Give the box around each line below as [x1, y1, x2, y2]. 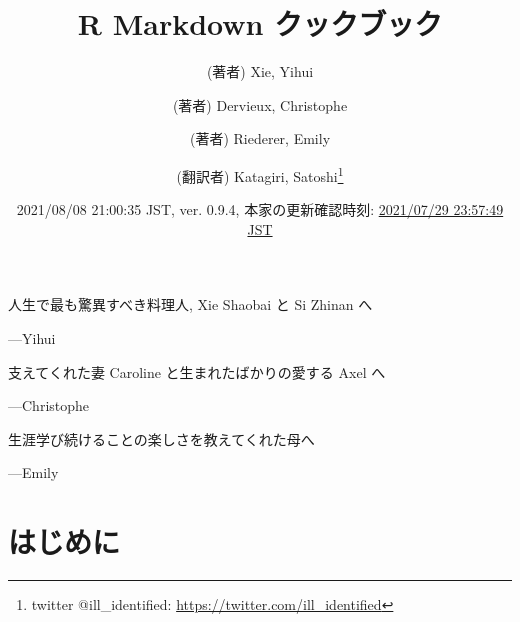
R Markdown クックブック [77, 3, 443, 44]
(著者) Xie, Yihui [206, 61, 314, 82]
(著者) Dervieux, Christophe [172, 94, 348, 115]
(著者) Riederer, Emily [189, 128, 331, 149]
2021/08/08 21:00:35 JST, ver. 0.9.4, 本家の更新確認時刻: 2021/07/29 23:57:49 [16, 199, 504, 220]
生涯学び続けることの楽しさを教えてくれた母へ [8, 428, 315, 449]
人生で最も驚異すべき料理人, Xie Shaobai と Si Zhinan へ [8, 294, 373, 315]
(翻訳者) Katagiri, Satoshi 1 [176, 162, 344, 186]
